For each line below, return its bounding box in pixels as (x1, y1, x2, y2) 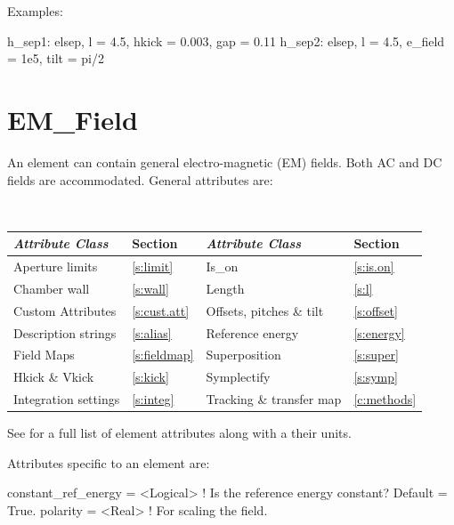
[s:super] (353, 345, 399, 364)
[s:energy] (353, 323, 405, 342)
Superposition (206, 345, 281, 364)
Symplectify (206, 367, 271, 386)
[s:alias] (132, 323, 172, 342)
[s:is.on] (353, 257, 394, 276)
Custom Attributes (13, 301, 117, 319)
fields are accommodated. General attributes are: (7, 170, 273, 189)
